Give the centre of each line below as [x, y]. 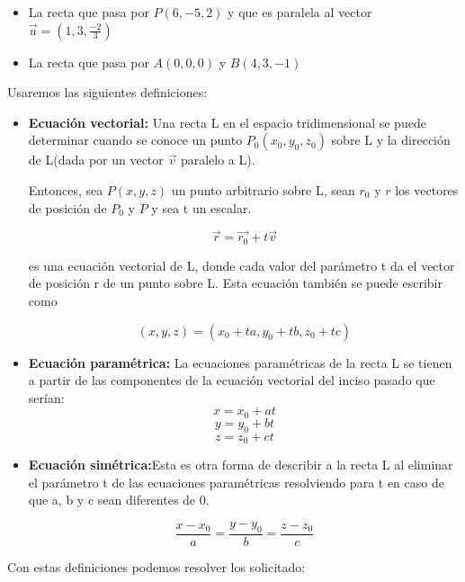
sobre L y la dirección [391, 140]
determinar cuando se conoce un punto [135, 140]
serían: [46, 397]
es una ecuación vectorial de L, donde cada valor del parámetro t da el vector [241, 265]
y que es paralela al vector [300, 12]
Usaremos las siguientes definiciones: [107, 92]
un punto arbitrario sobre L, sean [263, 189]
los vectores [427, 189]
